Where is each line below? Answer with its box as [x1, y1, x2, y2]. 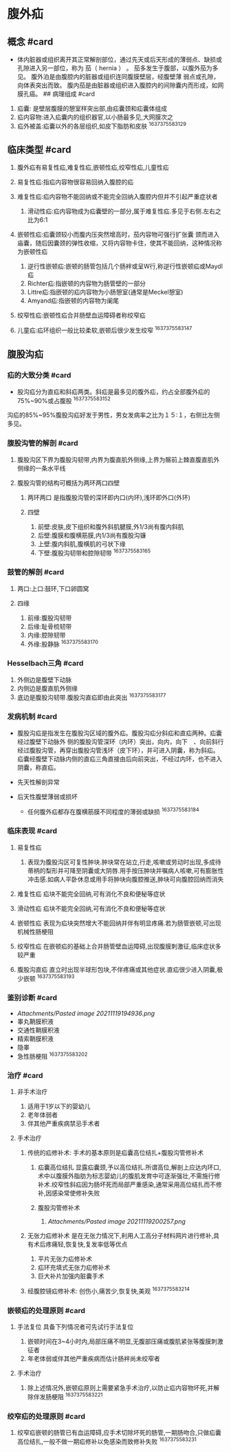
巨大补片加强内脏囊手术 [37, 1272, 104, 1280]
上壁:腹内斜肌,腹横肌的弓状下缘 [37, 539, 126, 548]
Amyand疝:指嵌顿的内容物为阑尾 [27, 296, 119, 305]
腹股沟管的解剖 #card [7, 438, 78, 448]
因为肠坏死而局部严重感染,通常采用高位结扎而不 [81, 1180, 217, 1189]
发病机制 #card [7, 712, 57, 722]
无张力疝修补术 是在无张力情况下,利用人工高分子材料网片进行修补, [27, 1232, 214, 1240]
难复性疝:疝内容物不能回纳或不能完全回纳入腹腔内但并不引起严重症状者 [16, 193, 218, 201]
